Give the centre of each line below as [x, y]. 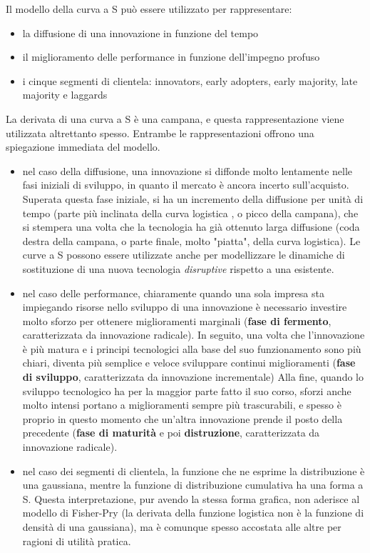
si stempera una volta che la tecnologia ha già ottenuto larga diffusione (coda [191, 227]
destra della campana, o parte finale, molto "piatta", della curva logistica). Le [191, 240]
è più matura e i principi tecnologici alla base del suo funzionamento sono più [192, 348]
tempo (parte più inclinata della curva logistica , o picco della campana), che [190, 213]
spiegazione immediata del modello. [83, 147]
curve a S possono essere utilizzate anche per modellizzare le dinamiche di [184, 255]
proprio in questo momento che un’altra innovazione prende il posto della [183, 418]
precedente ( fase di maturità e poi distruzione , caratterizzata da [171, 433]
